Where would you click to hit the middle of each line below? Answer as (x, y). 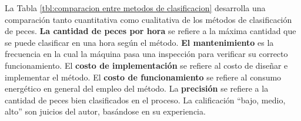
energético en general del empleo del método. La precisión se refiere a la (137, 88)
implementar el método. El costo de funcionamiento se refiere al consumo (143, 77)
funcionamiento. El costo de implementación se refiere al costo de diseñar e (146, 65)
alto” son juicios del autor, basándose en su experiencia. (105, 111)
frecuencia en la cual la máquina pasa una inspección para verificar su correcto (146, 54)
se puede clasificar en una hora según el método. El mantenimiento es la (139, 42)
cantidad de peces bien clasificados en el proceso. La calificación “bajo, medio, (145, 100)
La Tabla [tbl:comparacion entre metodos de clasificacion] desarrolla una (135, 8)
